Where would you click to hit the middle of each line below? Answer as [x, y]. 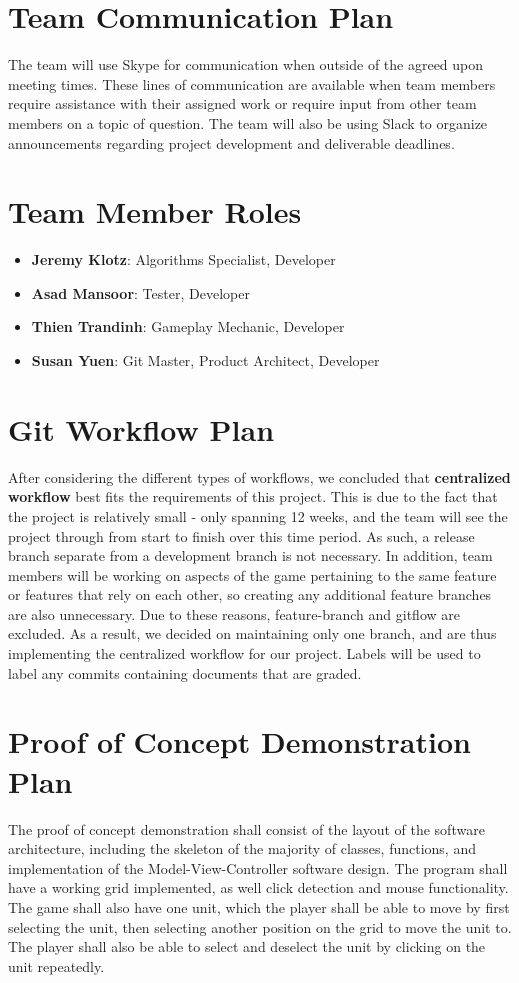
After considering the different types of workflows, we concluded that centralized [259, 476]
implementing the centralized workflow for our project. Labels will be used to [244, 653]
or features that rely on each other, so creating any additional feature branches [250, 594]
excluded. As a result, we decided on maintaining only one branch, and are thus [252, 633]
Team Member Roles [155, 211]
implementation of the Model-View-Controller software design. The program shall [258, 867]
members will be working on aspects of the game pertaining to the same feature [252, 574]
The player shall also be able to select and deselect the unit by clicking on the [247, 946]
